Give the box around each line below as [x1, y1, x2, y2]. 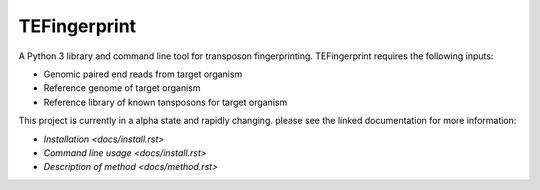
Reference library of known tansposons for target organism [43, 96, 288, 108]
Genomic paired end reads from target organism [43, 68, 243, 80]
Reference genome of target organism [43, 82, 201, 94]
